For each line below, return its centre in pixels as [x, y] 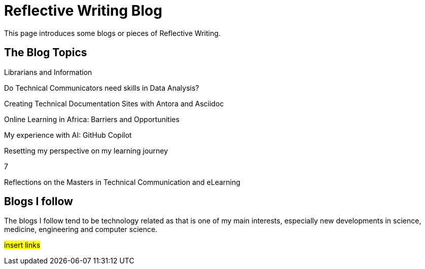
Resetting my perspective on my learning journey [86, 150]
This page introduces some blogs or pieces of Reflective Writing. [112, 33]
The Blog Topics [46, 53]
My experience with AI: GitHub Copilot [68, 135]
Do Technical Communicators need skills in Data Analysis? [102, 88]
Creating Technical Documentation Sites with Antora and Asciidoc [114, 103]
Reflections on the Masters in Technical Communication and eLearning [122, 182]
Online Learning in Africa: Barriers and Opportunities [92, 119]
